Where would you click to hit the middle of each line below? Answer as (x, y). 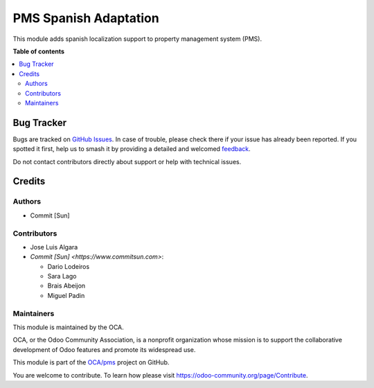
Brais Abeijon (66, 286)
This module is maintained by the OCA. (68, 327)
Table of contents (39, 51)
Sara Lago (62, 276)
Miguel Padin (66, 295)
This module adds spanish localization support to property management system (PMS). (137, 39)
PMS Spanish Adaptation (86, 18)
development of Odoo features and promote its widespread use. (104, 349)
